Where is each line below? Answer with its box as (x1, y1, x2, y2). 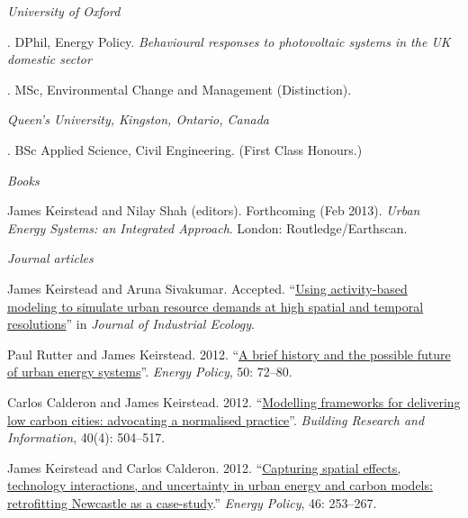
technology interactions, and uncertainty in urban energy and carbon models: (7, 476, 433, 495)
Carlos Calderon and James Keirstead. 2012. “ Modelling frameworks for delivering (7, 392, 461, 411)
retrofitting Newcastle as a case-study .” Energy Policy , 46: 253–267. (7, 493, 377, 512)
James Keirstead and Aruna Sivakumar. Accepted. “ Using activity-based (7, 278, 408, 297)
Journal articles (7, 249, 94, 268)
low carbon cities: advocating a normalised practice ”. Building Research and (7, 410, 425, 429)
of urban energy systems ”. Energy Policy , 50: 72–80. (7, 362, 292, 381)
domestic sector (7, 50, 92, 68)
